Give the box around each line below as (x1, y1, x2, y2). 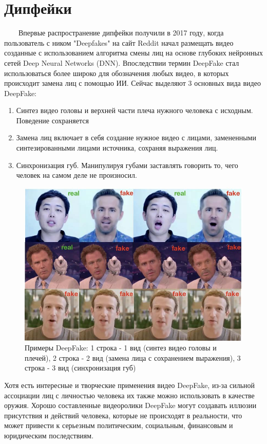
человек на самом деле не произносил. (16, 170, 137, 180)
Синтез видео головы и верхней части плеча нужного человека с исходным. (16, 105, 253, 116)
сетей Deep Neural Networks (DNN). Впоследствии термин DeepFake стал (4, 57, 239, 68)
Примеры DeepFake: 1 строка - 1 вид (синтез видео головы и (25, 342, 217, 353)
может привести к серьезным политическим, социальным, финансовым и (4, 420, 233, 431)
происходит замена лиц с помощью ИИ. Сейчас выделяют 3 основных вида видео (4, 78, 261, 88)
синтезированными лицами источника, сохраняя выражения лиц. (16, 142, 218, 153)
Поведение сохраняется (16, 115, 89, 125)
